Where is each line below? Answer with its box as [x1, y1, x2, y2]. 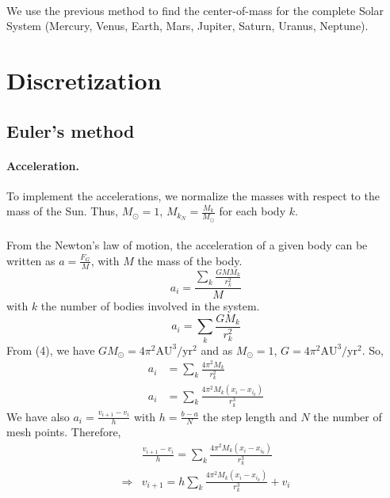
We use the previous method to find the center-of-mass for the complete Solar [6, 2, 384, 18]
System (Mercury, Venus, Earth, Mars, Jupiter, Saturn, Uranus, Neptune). [6, 17, 369, 34]
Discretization [6, 63, 162, 96]
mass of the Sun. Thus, [6, 203, 119, 219]
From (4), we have [6, 341, 95, 358]
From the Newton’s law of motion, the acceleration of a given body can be [6, 237, 368, 253]
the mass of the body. [137, 252, 243, 268]
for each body [219, 203, 286, 219]
